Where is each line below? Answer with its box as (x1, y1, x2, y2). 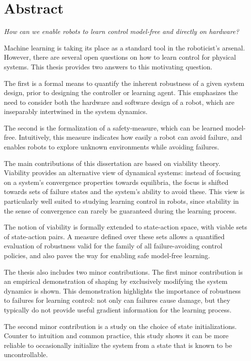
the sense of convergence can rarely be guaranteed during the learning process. (4, 205, 237, 215)
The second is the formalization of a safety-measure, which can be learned (4, 122, 223, 132)
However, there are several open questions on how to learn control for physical (4, 52, 236, 62)
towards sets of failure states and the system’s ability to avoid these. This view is (4, 186, 245, 197)
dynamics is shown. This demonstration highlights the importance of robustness (4, 285, 241, 295)
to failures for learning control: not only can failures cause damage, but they (4, 295, 231, 305)
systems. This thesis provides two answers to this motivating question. (4, 61, 213, 71)
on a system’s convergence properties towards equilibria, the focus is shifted (4, 177, 229, 187)
